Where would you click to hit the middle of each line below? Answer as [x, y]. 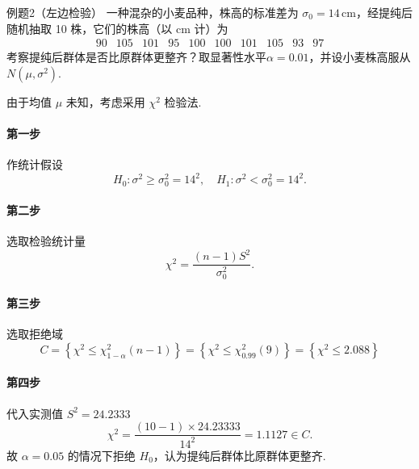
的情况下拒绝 [101, 455]
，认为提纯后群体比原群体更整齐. [239, 455]
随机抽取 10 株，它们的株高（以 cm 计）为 [117, 28]
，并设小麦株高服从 [360, 57]
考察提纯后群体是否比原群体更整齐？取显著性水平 [136, 57]
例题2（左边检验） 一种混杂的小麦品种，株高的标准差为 [153, 12]
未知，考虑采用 [105, 101]
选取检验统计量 [46, 241]
